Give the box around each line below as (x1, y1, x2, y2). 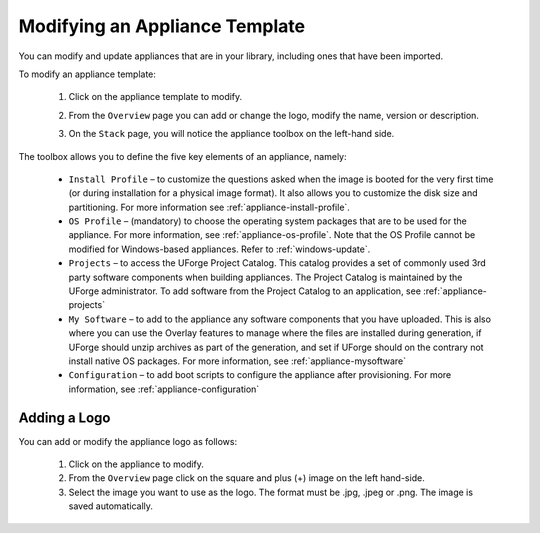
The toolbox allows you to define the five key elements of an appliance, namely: (18, 150, 347, 162)
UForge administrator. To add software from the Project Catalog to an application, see (68, 285, 422, 297)
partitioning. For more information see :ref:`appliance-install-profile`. (68, 201, 350, 213)
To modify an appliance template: (18, 68, 157, 80)
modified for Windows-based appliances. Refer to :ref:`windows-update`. (68, 243, 371, 255)
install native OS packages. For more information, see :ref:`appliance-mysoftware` (68, 355, 407, 367)
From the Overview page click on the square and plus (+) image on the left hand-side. (68, 472, 425, 484)
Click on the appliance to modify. (68, 458, 205, 470)
